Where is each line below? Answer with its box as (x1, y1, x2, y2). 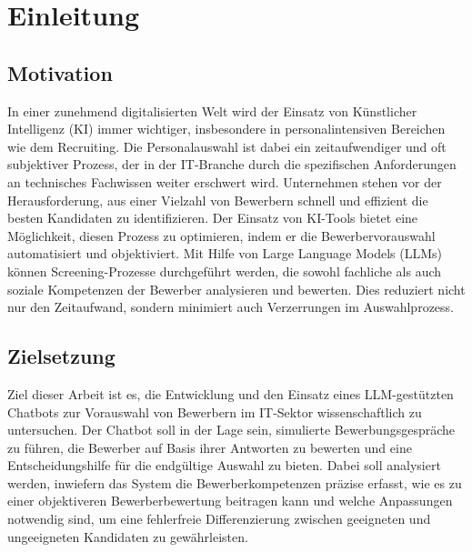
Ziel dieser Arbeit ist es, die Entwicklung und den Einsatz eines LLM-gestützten (7, 384, 454, 403)
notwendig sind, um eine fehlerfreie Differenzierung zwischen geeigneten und (7, 509, 431, 528)
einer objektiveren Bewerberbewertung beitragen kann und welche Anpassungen (7, 491, 453, 510)
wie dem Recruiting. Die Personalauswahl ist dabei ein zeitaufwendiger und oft (7, 136, 447, 156)
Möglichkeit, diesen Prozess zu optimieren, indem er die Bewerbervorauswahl (7, 226, 436, 245)
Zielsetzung (7, 342, 115, 370)
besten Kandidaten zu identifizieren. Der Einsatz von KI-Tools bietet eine (7, 208, 418, 227)
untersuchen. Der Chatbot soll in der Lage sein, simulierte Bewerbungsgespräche (7, 420, 456, 439)
